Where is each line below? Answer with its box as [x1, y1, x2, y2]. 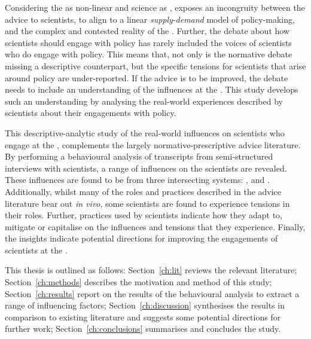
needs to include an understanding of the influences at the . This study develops [5, 83, 298, 96]
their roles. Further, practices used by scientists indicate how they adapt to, [5, 209, 283, 221]
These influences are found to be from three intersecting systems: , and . [5, 173, 270, 186]
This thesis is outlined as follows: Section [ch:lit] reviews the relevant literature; [5, 264, 297, 276]
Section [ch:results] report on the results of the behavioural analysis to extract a [5, 287, 300, 300]
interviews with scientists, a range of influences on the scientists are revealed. [5, 161, 287, 174]
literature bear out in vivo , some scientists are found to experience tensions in [5, 197, 290, 209]
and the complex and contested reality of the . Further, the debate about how [5, 25, 290, 37]
